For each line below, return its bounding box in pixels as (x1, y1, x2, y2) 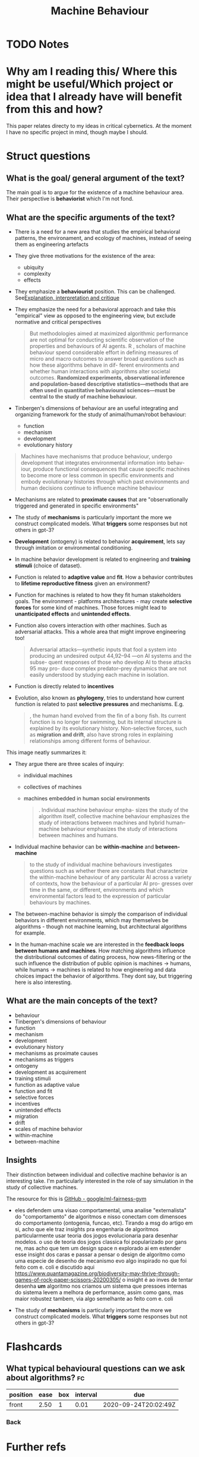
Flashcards (6, 1340, 62, 1353)
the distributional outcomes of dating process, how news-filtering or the (14, 953, 191, 960)
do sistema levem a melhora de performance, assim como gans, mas (14, 1288, 184, 1296)
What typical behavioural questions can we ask (6, 1364, 185, 1374)
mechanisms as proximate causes (14, 1049, 98, 1057)
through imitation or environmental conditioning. (14, 544, 133, 551)
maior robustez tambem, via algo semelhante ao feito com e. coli (14, 1295, 173, 1302)
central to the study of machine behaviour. (29, 393, 137, 400)
